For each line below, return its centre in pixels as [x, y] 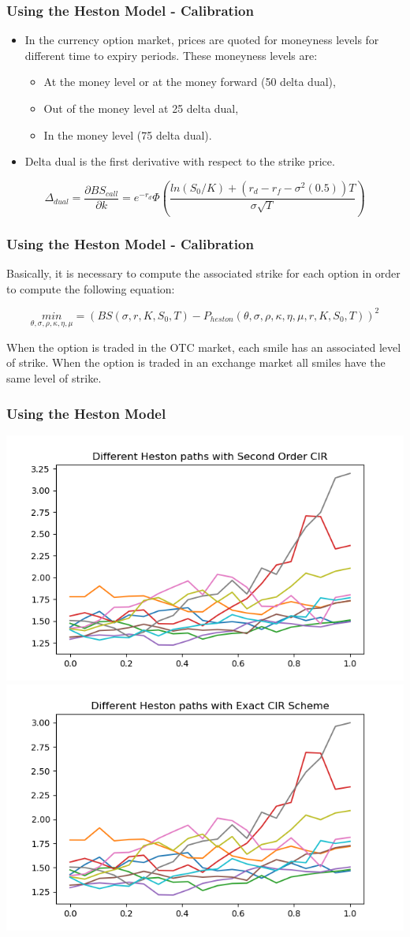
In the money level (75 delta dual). [128, 134]
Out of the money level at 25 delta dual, [141, 108]
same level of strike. [54, 378]
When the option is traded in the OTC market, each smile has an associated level [204, 347]
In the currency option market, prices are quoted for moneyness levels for [202, 40]
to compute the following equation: [91, 288]
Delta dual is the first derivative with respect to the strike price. [180, 161]
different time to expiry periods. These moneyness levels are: [171, 55]
